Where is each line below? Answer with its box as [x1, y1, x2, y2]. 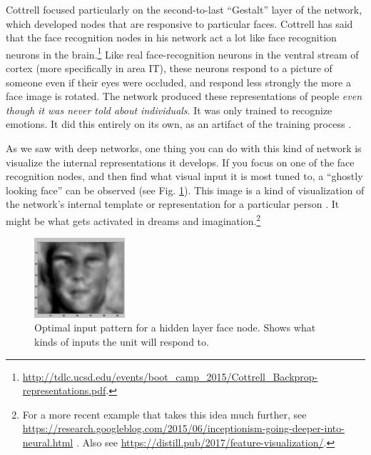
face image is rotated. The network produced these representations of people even [6, 89, 362, 104]
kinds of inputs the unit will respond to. [34, 334, 209, 349]
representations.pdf [22, 383, 106, 398]
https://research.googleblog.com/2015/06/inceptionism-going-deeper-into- [22, 421, 345, 436]
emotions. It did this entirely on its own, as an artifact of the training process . [6, 116, 352, 131]
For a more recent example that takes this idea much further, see [22, 406, 307, 421]
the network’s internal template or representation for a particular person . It [6, 196, 340, 211]
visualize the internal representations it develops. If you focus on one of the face [6, 154, 355, 169]
